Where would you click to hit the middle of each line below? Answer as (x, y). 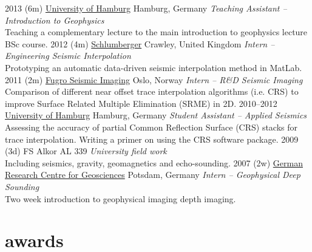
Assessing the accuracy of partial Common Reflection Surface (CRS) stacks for (151, 127)
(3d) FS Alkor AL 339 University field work (86, 151)
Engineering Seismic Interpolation (68, 56)
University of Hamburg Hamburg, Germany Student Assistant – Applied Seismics (156, 115)
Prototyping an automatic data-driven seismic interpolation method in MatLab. (154, 67)
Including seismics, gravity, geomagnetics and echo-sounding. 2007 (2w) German (154, 162)
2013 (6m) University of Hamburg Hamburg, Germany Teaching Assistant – (146, 8)
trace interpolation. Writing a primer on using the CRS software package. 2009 (152, 139)
